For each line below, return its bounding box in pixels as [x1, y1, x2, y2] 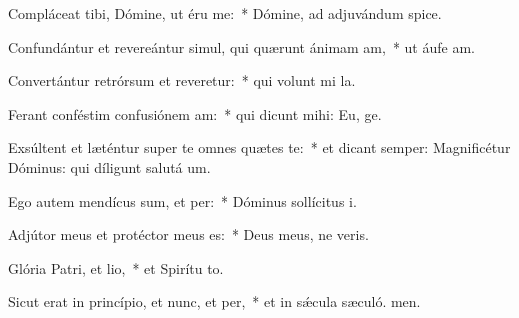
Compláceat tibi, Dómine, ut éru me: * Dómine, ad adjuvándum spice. [8, 3, 442, 23]
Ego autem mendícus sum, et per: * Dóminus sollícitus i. [8, 190, 357, 211]
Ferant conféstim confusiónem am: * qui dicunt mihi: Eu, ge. [8, 103, 382, 124]
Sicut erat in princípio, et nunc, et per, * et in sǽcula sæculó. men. [8, 291, 421, 312]
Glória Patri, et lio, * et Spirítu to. [8, 257, 224, 278]
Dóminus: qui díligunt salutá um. [8, 156, 211, 177]
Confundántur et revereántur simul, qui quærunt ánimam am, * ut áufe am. [8, 36, 475, 57]
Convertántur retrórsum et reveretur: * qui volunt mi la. [8, 70, 356, 91]
